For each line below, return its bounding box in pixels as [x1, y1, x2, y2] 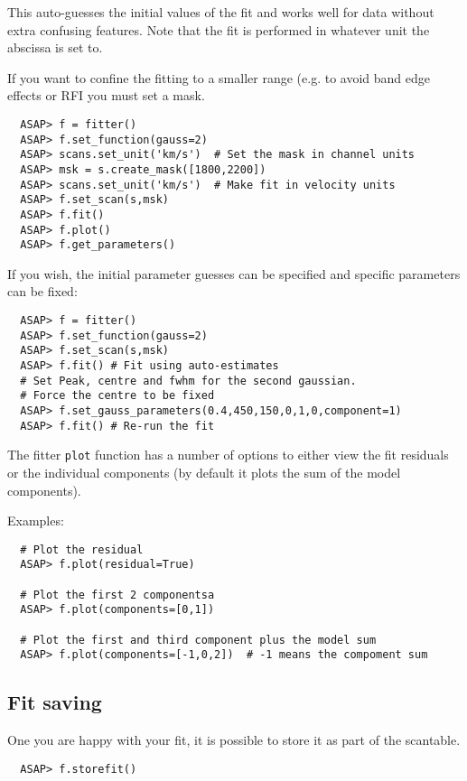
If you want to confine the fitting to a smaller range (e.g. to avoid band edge [7, 68, 430, 87]
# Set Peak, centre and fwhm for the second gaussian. [20, 374, 357, 387]
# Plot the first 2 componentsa [20, 588, 215, 601]
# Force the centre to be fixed [20, 389, 215, 403]
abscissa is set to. [7, 38, 103, 57]
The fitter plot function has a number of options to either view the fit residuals [7, 445, 449, 464]
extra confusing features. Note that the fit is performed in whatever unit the [7, 20, 430, 39]
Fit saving [7, 688, 102, 716]
